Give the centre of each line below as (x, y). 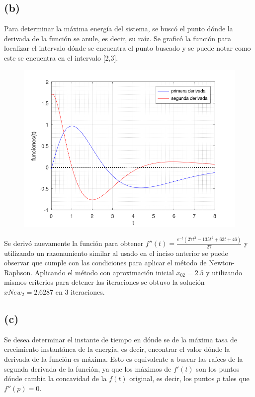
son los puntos (218, 368)
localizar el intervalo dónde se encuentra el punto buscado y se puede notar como (127, 48)
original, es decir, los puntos (172, 378)
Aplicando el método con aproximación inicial (104, 272)
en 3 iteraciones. (80, 292)
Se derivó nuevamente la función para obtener (74, 243)
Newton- (222, 263)
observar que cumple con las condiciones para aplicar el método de (105, 263)
